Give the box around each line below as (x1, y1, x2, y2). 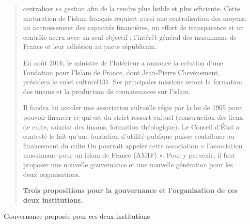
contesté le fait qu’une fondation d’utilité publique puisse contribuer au (23, 131, 234, 141)
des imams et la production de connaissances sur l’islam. (23, 86, 191, 96)
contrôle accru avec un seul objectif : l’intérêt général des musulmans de (23, 32, 237, 42)
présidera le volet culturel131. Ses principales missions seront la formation (23, 77, 242, 87)
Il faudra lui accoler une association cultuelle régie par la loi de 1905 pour (23, 102, 242, 112)
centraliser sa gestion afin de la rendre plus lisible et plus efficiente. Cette (23, 3, 240, 13)
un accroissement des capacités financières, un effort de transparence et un (23, 22, 244, 32)
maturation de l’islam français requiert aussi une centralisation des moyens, (23, 13, 247, 23)
